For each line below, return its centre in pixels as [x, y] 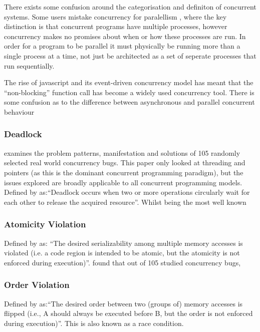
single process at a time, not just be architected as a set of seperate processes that [130, 55]
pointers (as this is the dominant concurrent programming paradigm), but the [124, 172]
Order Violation [37, 285]
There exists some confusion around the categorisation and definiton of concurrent [130, 7]
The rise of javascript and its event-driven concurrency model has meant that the [129, 82]
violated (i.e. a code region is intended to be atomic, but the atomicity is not [122, 253]
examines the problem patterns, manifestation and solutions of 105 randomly [122, 152]
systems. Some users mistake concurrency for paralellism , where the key [115, 16]
